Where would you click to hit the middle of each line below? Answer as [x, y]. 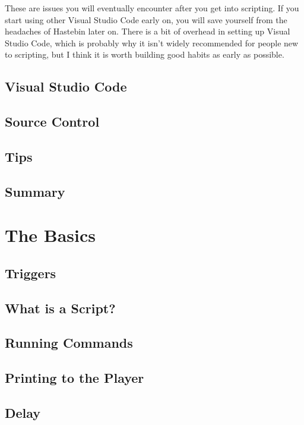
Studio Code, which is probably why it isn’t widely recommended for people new [152, 42]
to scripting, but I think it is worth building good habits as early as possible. [145, 54]
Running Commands [69, 343]
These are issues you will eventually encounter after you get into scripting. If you [152, 8]
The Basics [50, 235]
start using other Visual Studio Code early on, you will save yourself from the [146, 19]
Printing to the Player [75, 378]
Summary [35, 191]
